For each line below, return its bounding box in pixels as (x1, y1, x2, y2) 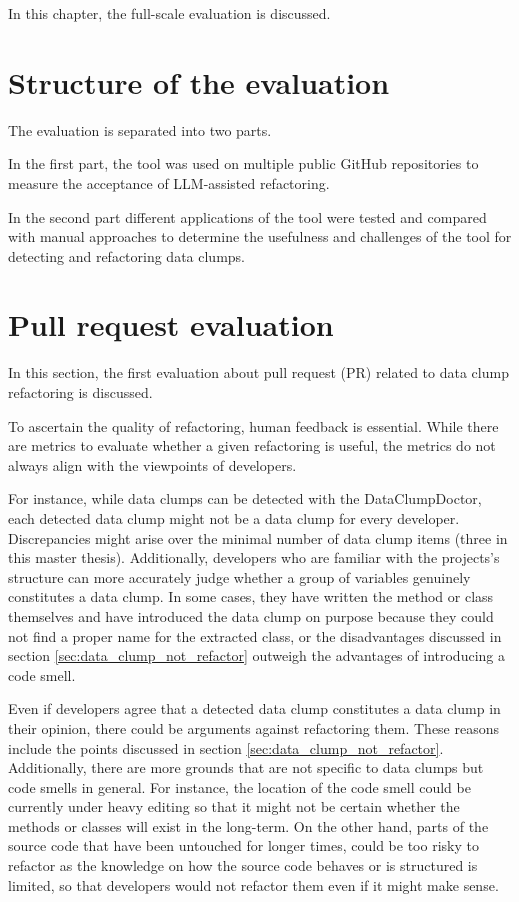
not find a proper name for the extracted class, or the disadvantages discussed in (8, 625, 502, 646)
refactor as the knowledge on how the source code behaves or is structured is (8, 855, 478, 876)
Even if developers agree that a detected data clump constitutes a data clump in (8, 698, 501, 719)
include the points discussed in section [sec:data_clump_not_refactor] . (8, 737, 444, 758)
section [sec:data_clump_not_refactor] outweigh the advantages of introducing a (8, 645, 505, 666)
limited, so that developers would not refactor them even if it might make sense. (8, 874, 499, 895)
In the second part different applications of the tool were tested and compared (8, 206, 487, 227)
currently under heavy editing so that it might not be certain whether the (8, 796, 460, 817)
